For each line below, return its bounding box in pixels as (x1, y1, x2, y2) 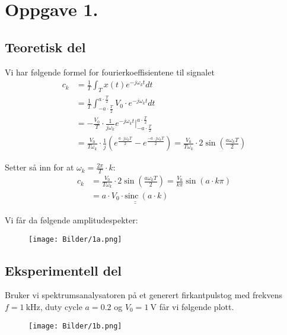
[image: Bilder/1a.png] (28, 235, 122, 244)
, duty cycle (40, 301, 82, 313)
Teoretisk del (5, 37, 86, 56)
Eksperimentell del (5, 261, 122, 279)
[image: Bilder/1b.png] (28, 321, 122, 330)
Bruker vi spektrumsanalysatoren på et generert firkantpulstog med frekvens (5, 289, 282, 301)
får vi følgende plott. (159, 301, 234, 313)
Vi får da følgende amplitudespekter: (5, 213, 138, 226)
